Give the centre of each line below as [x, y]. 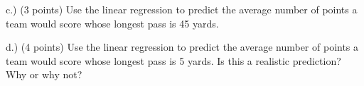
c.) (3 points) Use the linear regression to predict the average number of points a [182, 9]
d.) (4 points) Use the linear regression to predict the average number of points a [182, 47]
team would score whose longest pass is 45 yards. [112, 23]
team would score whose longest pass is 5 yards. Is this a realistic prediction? [173, 60]
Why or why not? [44, 74]
